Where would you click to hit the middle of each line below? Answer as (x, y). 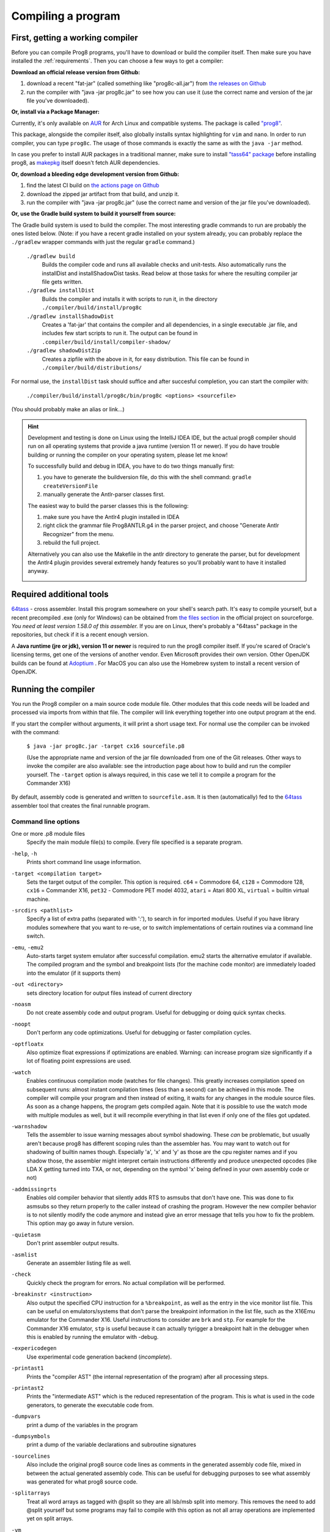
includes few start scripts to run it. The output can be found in (120, 333)
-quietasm (26, 1234)
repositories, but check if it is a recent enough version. (80, 635)
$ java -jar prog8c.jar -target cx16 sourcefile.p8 (106, 746)
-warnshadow (29, 1127)
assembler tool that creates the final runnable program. (81, 805)
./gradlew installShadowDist (70, 316)
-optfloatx (28, 1044)
